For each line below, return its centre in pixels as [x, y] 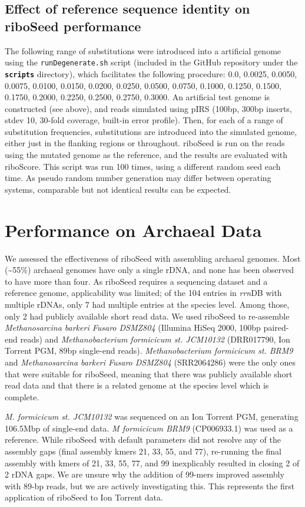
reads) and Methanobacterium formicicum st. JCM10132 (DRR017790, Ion [155, 339]
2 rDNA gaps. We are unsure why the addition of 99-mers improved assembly [145, 474]
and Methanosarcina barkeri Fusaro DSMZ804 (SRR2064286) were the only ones [150, 362]
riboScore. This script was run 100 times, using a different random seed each [143, 166]
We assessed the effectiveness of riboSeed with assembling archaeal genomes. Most [153, 258]
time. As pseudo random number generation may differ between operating [138, 178]
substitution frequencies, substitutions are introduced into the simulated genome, [151, 131]
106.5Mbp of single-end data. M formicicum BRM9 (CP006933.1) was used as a [149, 428]
